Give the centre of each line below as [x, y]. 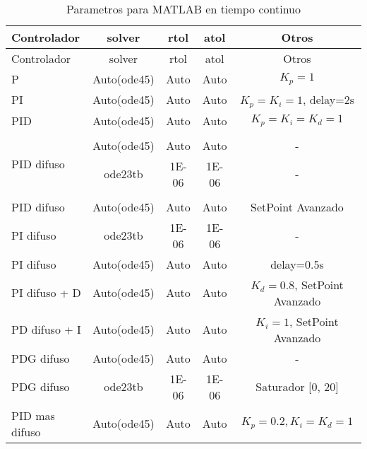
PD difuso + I [46, 330]
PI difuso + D [46, 293]
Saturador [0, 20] [297, 387]
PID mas [33, 415]
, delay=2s [329, 99]
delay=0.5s [297, 264]
